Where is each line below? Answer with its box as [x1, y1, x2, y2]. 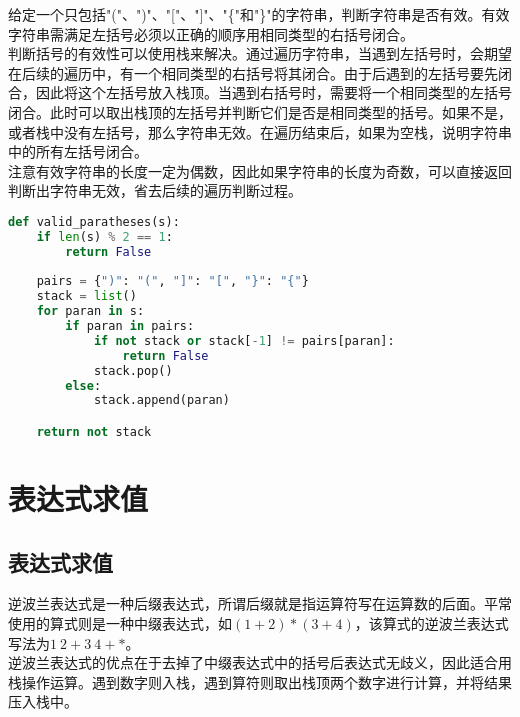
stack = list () [36, 289, 137, 304]
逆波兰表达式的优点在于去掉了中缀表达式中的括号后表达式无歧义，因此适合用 [8, 652, 512, 673]
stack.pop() [93, 363, 173, 378]
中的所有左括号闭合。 [8, 141, 148, 162]
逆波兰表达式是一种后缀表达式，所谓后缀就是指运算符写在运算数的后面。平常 [8, 593, 512, 614]
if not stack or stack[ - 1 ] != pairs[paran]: [93, 333, 395, 348]
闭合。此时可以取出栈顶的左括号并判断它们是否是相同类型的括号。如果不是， [8, 101, 512, 122]
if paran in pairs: [65, 319, 195, 334]
